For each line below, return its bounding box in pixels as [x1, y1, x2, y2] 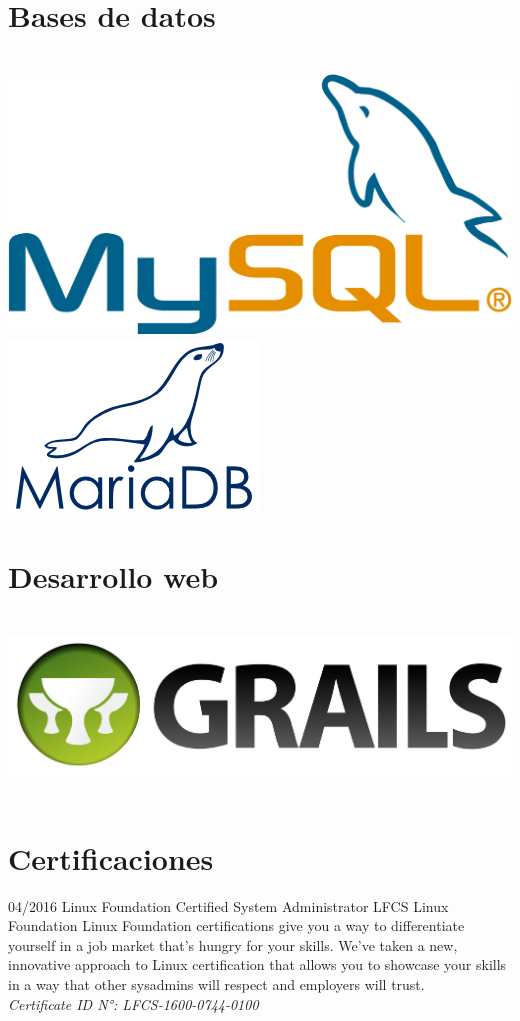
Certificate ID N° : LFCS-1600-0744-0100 [8, 993, 259, 1014]
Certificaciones [8, 837, 214, 878]
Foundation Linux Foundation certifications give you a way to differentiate [8, 915, 465, 936]
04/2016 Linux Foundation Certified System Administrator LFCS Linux [8, 895, 449, 916]
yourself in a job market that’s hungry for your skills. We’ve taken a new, [8, 934, 458, 955]
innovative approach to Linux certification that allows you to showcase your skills [8, 954, 507, 975]
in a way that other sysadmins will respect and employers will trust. [8, 974, 425, 995]
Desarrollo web [8, 556, 219, 597]
